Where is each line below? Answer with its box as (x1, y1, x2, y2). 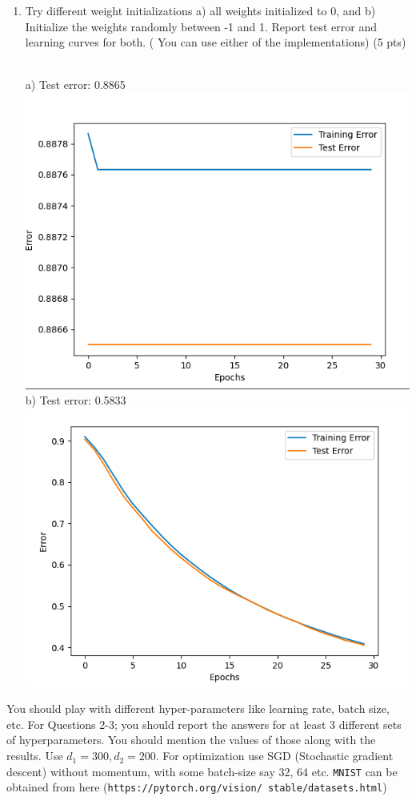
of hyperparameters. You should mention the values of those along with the (6, 731, 376, 748)
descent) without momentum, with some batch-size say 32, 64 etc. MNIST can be (6, 763, 398, 779)
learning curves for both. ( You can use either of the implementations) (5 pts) (25, 34, 406, 50)
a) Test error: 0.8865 (25, 76, 126, 93)
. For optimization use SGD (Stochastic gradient (155, 747, 394, 764)
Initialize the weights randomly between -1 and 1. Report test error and (25, 18, 377, 34)
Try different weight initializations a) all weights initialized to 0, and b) (25, 2, 376, 18)
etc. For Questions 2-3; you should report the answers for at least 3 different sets (6, 715, 402, 732)
